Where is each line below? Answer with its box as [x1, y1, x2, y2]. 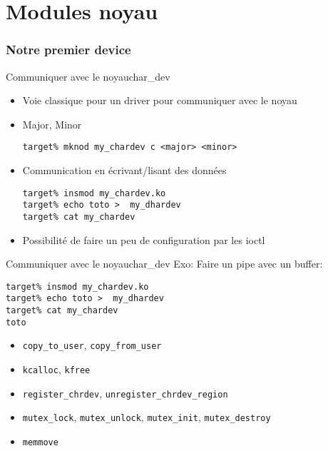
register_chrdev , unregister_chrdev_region [22, 385, 228, 400]
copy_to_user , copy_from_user [22, 338, 162, 353]
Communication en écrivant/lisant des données [22, 163, 227, 178]
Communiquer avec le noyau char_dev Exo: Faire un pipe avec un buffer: [6, 256, 323, 271]
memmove [22, 437, 58, 448]
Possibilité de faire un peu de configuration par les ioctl [22, 232, 265, 247]
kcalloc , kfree [22, 362, 91, 377]
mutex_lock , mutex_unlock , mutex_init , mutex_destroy [22, 410, 271, 425]
